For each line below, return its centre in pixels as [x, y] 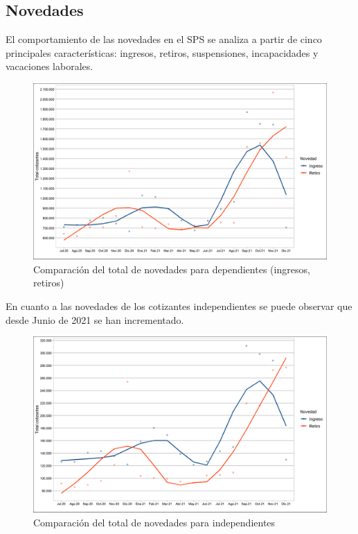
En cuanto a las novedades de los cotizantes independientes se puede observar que [179, 306]
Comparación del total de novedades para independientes [154, 523]
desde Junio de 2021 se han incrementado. [95, 319]
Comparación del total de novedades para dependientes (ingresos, [172, 269]
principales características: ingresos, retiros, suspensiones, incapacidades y [162, 52]
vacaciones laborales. [50, 66]
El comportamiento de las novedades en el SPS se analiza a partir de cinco [164, 39]
